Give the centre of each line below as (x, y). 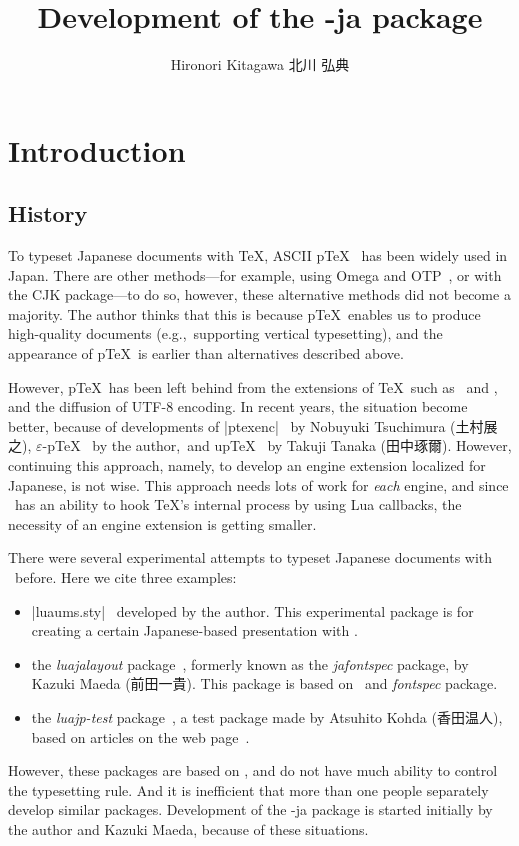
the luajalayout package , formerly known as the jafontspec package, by (250, 663)
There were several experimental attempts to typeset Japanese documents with (250, 557)
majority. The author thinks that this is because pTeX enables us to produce (244, 313)
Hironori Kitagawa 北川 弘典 (260, 64)
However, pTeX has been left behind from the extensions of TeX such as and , (253, 386)
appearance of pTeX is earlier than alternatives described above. (206, 353)
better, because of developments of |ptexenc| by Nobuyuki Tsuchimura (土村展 (253, 425)
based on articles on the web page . (140, 736)
